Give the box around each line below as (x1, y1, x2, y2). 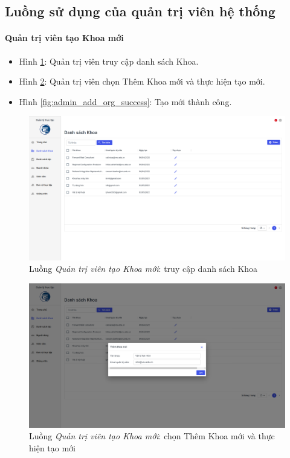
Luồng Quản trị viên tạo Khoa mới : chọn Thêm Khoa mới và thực (29, 430, 275, 442)
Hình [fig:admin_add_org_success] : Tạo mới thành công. (19, 95, 232, 108)
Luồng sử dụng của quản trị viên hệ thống (5, 2, 275, 21)
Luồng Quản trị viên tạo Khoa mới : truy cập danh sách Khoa (29, 262, 258, 275)
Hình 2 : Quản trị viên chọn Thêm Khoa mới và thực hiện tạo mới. (19, 75, 265, 88)
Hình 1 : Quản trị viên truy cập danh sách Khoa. (19, 54, 199, 67)
